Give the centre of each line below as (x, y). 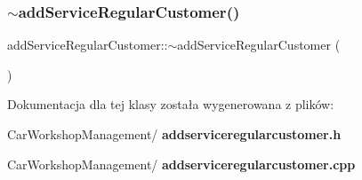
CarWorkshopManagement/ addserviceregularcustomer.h (174, 134)
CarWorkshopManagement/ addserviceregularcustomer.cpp (181, 164)
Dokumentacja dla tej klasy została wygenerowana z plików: (171, 104)
